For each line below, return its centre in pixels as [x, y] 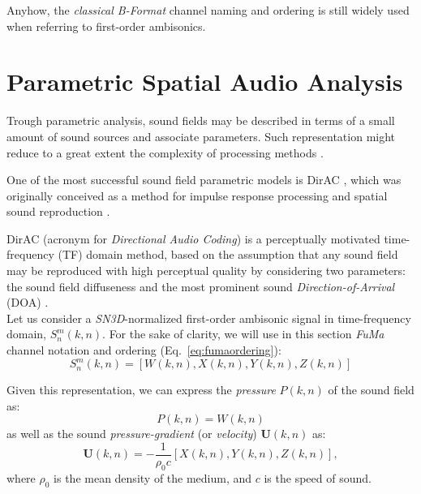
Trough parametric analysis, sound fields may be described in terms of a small [201, 120]
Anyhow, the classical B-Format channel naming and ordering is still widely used [208, 10]
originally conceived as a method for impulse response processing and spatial [197, 195]
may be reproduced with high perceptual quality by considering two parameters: [206, 271]
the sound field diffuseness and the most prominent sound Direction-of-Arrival [201, 286]
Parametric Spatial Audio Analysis [205, 82]
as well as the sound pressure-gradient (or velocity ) [132, 434]
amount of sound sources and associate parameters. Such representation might [201, 136]
